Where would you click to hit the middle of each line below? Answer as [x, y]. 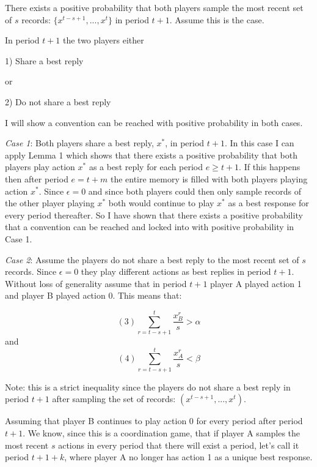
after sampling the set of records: [114, 399]
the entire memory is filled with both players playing [209, 178]
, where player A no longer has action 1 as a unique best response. [188, 457]
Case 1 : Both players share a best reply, [79, 143]
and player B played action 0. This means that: [93, 295]
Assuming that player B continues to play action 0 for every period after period [154, 421]
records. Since [31, 271]
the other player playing [50, 203]
